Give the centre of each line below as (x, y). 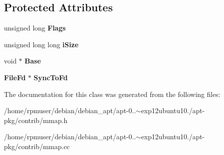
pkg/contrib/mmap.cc (37, 146)
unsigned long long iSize (41, 44)
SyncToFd (51, 77)
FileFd (15, 77)
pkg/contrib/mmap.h (36, 120)
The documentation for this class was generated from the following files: (112, 94)
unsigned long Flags (35, 28)
